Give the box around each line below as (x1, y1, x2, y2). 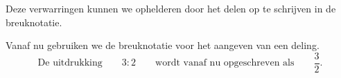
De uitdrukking (37, 58, 103, 68)
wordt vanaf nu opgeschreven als (155, 58, 295, 68)
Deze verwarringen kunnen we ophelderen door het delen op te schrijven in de (6, 1, 336, 15)
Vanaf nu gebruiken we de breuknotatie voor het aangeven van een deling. (6, 38, 320, 52)
